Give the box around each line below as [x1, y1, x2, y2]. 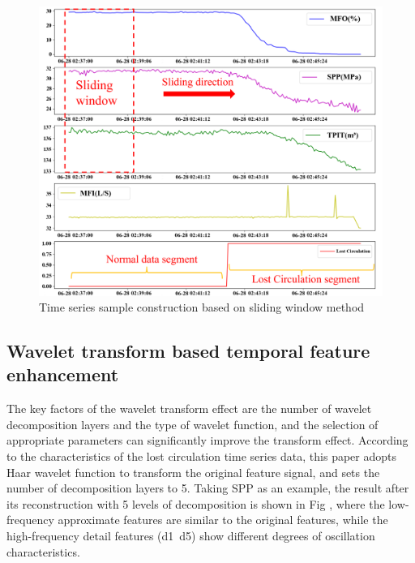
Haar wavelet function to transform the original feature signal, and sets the [6, 463, 380, 480]
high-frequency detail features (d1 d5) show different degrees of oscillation [6, 527, 375, 544]
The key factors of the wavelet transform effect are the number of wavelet [6, 400, 372, 417]
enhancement [6, 362, 119, 387]
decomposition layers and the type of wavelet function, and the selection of [6, 415, 379, 432]
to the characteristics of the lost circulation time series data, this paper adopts [6, 448, 396, 465]
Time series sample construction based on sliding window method [39, 299, 365, 316]
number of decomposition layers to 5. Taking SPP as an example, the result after [6, 479, 409, 496]
